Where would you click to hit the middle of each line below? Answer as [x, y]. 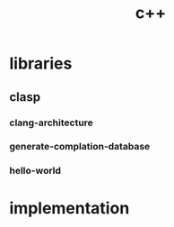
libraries [41, 64]
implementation [70, 208]
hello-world [35, 171]
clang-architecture [52, 123]
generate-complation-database [80, 147]
